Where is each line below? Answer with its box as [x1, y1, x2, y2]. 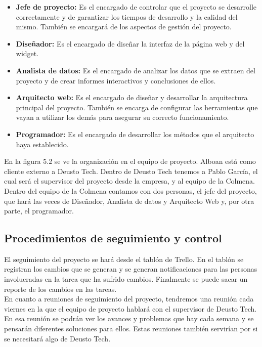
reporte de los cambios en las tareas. [4, 283, 117, 294]
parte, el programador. [4, 205, 74, 216]
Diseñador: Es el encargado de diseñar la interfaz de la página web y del [16, 38, 245, 49]
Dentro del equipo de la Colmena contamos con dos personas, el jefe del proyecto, [4, 185, 257, 196]
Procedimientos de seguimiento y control [4, 230, 222, 246]
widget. [16, 48, 39, 59]
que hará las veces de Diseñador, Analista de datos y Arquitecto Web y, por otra [4, 195, 254, 206]
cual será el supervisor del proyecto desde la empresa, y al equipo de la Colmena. [4, 176, 255, 186]
